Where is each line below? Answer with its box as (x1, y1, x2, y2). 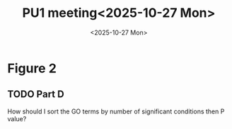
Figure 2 (7, 60, 57, 76)
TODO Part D (7, 88, 65, 100)
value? (7, 114, 27, 123)
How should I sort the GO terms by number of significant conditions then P (7, 107, 225, 116)
